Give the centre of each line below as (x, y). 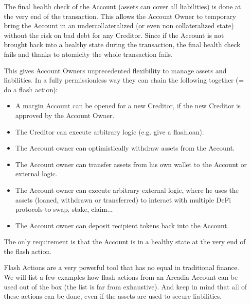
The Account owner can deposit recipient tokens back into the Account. (122, 225)
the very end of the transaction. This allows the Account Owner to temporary (120, 16)
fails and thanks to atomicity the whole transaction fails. (88, 54)
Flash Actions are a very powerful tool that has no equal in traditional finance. (122, 267)
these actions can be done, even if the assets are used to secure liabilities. (113, 296)
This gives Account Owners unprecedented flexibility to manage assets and (115, 70)
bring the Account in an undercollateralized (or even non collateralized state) (119, 25)
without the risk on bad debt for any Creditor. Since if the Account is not (114, 35)
